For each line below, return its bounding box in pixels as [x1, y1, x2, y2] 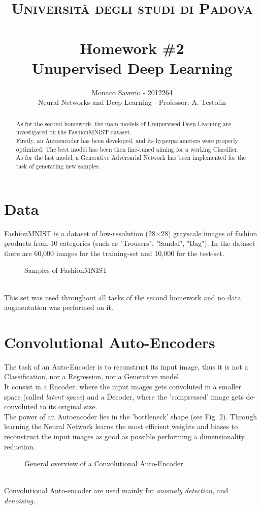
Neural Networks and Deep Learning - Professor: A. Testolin [38, 97, 226, 107]
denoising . [4, 495, 36, 505]
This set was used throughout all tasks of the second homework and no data [4, 292, 241, 302]
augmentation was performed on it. [4, 302, 113, 313]
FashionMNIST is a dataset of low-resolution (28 [4, 228, 156, 238]
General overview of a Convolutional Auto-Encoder [24, 458, 183, 469]
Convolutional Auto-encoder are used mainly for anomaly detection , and [4, 485, 229, 496]
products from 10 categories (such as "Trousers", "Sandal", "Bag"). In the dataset [4, 238, 255, 248]
